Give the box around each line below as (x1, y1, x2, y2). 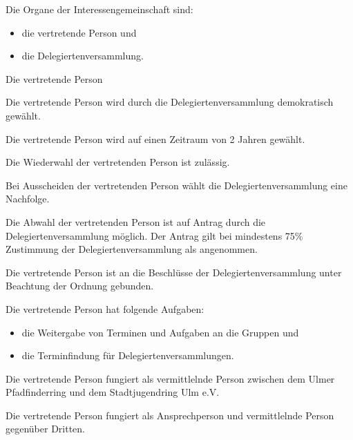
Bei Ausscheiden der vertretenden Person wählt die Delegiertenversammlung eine (6, 178, 347, 192)
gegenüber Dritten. (6, 421, 86, 436)
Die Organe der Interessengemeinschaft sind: (6, 2, 193, 16)
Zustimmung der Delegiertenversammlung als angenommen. (6, 242, 258, 256)
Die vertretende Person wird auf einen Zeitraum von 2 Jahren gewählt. (6, 131, 305, 146)
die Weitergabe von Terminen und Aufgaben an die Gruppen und (21, 325, 299, 339)
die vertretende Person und (21, 25, 137, 39)
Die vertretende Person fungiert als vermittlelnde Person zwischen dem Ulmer (6, 371, 335, 385)
